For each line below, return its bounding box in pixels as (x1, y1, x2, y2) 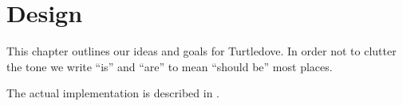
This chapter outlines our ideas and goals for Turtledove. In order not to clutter (6, 43, 397, 59)
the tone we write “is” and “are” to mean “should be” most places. (6, 58, 333, 74)
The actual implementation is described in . (6, 85, 219, 101)
